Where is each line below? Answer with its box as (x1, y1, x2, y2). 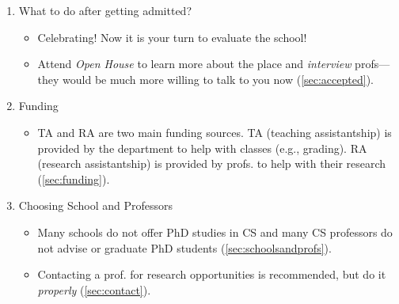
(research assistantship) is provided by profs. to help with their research (37, 155, 386, 172)
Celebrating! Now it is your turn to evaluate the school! (37, 28, 307, 45)
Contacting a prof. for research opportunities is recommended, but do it (37, 266, 386, 283)
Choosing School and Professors (18, 197, 173, 214)
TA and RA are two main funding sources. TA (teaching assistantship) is (37, 123, 392, 140)
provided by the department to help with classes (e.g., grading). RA (37, 139, 367, 156)
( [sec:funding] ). (37, 170, 110, 187)
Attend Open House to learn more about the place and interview (37, 55, 351, 72)
